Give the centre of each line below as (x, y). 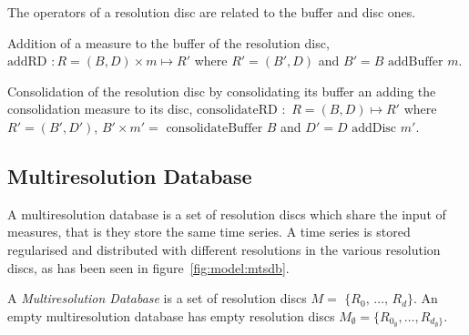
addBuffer (415, 62)
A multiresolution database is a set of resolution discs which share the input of (227, 213)
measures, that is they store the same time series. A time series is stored (209, 232)
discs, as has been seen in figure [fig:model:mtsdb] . (148, 267)
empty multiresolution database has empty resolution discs (171, 315)
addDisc (374, 128)
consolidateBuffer (214, 128)
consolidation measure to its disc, (100, 109)
